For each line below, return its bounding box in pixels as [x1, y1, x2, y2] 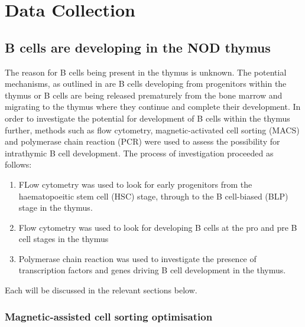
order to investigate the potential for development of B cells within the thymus [5, 112, 290, 124]
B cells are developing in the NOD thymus [5, 38, 271, 56]
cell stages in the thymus [18, 233, 109, 245]
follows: [5, 158, 32, 171]
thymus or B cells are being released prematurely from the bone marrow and [5, 89, 283, 101]
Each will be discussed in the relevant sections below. [5, 284, 197, 296]
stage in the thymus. [18, 201, 93, 214]
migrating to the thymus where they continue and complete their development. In [5, 100, 301, 113]
